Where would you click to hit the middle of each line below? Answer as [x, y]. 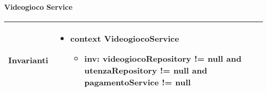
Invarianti [28, 60]
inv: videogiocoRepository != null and [163, 58]
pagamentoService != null [138, 82]
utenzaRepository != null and [146, 70]
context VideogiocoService [125, 38]
